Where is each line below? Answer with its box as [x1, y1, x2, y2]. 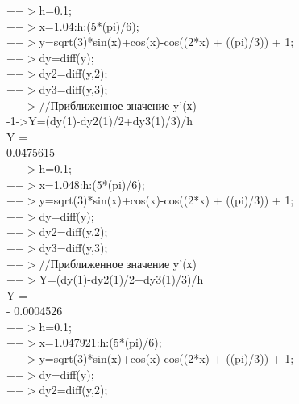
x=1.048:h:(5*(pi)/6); [39, 175, 145, 192]
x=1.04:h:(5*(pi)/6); [39, 17, 139, 34]
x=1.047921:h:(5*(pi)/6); [39, 334, 162, 351]
